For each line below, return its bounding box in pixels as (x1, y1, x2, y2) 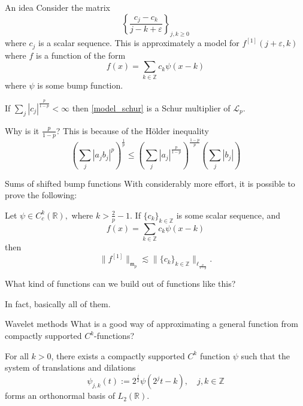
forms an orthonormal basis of (5, 389, 115, 402)
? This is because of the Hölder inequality (56, 124, 209, 137)
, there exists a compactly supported (51, 349, 185, 362)
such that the (241, 349, 290, 362)
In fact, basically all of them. (5, 297, 111, 310)
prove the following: (5, 189, 77, 201)
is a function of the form (36, 49, 126, 61)
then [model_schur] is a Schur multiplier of (72, 101, 231, 114)
